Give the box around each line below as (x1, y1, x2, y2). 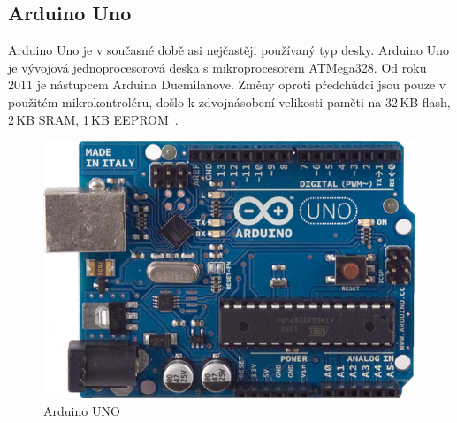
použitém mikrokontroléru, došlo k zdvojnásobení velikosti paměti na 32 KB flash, (8, 92, 451, 111)
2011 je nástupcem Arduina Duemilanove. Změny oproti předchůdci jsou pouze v (8, 75, 446, 94)
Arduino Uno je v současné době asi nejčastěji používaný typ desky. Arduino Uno (8, 41, 450, 59)
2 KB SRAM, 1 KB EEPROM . (8, 110, 179, 128)
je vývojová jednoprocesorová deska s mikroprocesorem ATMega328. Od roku (8, 58, 427, 76)
